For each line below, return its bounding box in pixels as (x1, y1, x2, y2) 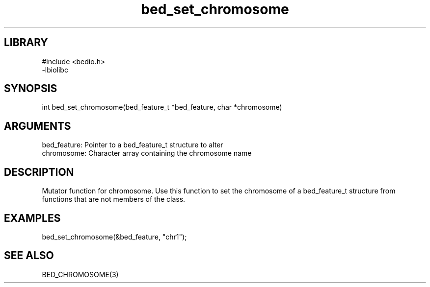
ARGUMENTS (4, 120, 71, 132)
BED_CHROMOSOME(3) (42, 270, 119, 279)
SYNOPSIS (4, 82, 57, 95)
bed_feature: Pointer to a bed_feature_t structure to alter (42, 141, 223, 149)
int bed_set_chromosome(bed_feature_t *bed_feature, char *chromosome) (42, 103, 282, 112)
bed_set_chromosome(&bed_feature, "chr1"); (42, 232, 187, 241)
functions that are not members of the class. (42, 195, 186, 204)
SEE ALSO (4, 249, 54, 262)
